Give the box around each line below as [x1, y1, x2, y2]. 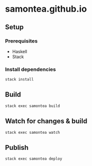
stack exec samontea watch [5, 130, 60, 135]
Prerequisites [5, 38, 38, 44]
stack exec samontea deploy [5, 156, 63, 162]
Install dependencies [5, 66, 56, 73]
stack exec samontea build [5, 104, 60, 108]
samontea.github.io [5, 3, 87, 15]
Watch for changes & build [5, 117, 88, 125]
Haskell [12, 48, 27, 54]
